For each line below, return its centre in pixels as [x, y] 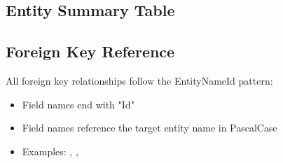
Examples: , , [50, 151]
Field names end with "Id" [78, 104]
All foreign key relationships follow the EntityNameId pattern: [139, 80]
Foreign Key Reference [90, 51]
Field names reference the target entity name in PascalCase [150, 128]
